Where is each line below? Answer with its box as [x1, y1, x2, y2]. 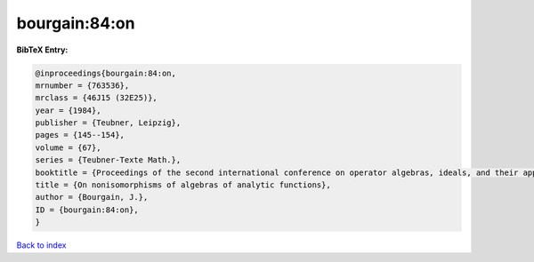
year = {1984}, [35, 105, 101, 115]
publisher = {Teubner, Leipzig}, [35, 118, 182, 128]
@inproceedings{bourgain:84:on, [35, 67, 177, 78]
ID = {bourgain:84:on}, [35, 204, 140, 215]
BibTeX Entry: [16, 44, 69, 55]
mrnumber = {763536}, [35, 80, 130, 91]
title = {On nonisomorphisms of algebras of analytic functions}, [35, 180, 331, 190]
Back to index [16, 240, 67, 250]
